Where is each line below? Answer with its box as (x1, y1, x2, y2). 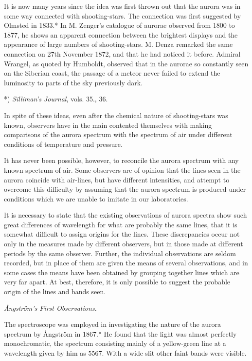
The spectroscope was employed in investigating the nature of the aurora (4, 319, 221, 329)
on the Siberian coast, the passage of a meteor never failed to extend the (4, 68, 220, 78)
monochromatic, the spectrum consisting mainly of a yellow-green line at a (4, 338, 226, 348)
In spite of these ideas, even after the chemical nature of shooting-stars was (4, 110, 228, 120)
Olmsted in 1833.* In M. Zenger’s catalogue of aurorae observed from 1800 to (4, 20, 235, 30)
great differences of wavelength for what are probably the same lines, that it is (4, 219, 237, 229)
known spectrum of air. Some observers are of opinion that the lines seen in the (4, 164, 241, 175)
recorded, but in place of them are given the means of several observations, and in (4, 258, 248, 268)
